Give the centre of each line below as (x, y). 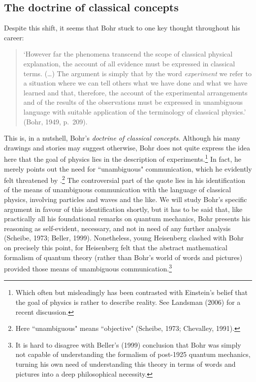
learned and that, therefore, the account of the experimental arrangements (135, 92)
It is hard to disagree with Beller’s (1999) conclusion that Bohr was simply (128, 344)
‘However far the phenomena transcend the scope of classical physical (128, 54)
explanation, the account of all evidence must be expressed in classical (129, 63)
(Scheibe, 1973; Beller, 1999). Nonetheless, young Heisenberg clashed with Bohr (124, 238)
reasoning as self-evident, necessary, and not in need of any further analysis (117, 228)
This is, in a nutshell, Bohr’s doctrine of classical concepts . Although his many (122, 138)
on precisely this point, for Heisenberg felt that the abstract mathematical (116, 247)
